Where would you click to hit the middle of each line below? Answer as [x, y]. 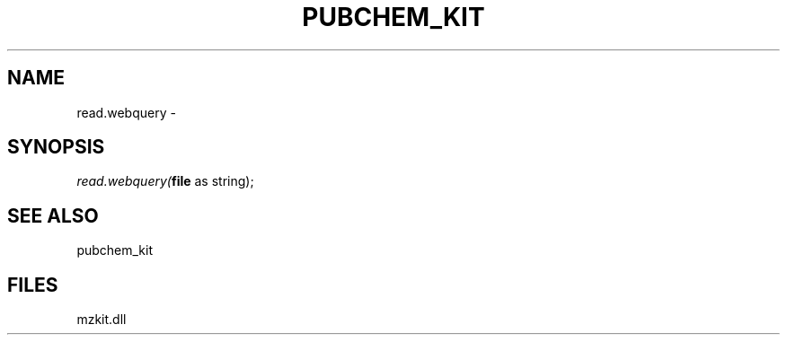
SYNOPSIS [56, 147]
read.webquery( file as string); [165, 181]
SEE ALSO [53, 215]
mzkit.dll [102, 320]
